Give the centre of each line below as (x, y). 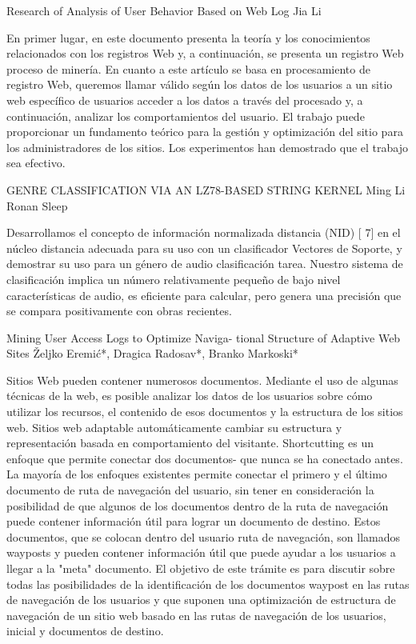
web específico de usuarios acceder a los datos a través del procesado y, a (185, 100)
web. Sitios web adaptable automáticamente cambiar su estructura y (174, 427)
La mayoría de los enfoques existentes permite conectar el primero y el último (197, 474)
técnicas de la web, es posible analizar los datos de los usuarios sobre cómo (190, 396)
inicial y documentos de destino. (85, 631)
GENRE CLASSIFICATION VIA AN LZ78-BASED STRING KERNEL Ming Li (206, 189)
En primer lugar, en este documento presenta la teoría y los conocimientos (188, 37)
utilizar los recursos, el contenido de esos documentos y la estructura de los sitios (205, 412)
